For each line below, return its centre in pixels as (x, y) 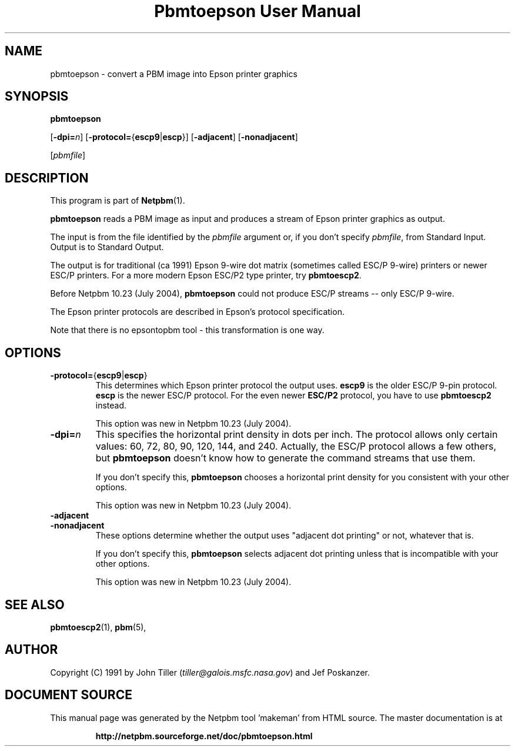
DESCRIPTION (47, 178)
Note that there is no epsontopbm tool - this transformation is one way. (187, 330)
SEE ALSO (35, 604)
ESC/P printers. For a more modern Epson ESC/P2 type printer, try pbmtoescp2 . (206, 275)
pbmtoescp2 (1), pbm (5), (98, 627)
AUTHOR (31, 650)
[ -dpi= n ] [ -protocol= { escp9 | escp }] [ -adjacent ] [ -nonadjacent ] (174, 137)
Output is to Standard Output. (107, 247)
